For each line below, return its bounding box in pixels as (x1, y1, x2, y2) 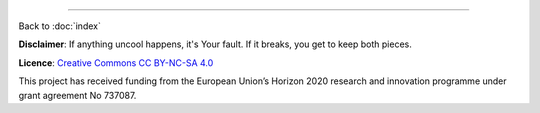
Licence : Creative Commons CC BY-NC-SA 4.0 (18, 56, 214, 69)
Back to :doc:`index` (18, 20, 102, 32)
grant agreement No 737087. (18, 89, 137, 101)
